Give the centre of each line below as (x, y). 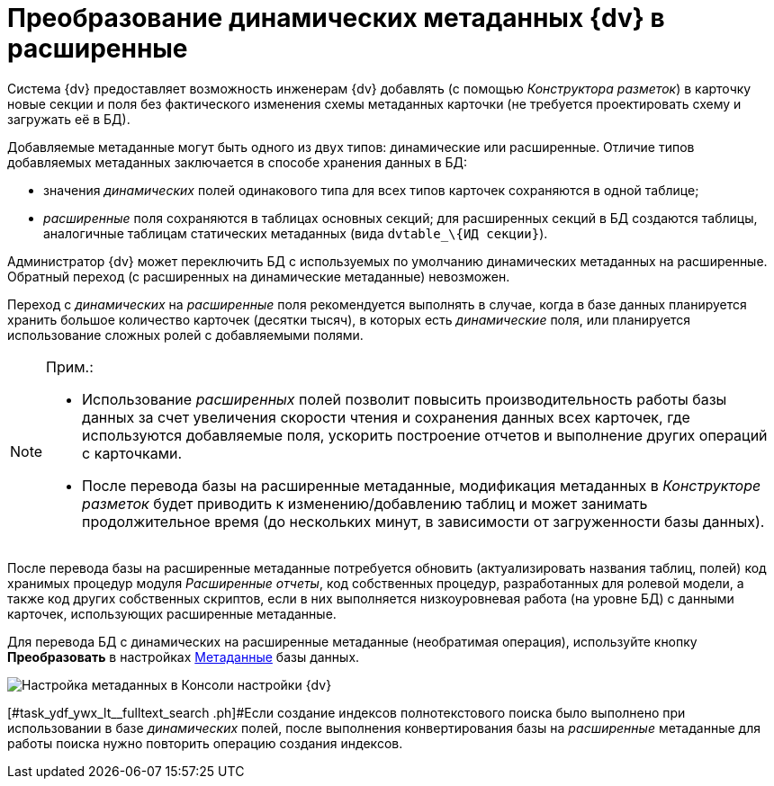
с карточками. (132, 453)
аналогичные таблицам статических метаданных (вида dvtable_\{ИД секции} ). (296, 233)
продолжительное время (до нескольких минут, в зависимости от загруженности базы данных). (423, 521)
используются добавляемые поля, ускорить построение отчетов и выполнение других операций (425, 435)
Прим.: (70, 366)
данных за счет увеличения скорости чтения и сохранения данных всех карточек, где (386, 417)
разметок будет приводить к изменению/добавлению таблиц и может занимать (365, 503)
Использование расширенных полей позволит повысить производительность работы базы (405, 399)
